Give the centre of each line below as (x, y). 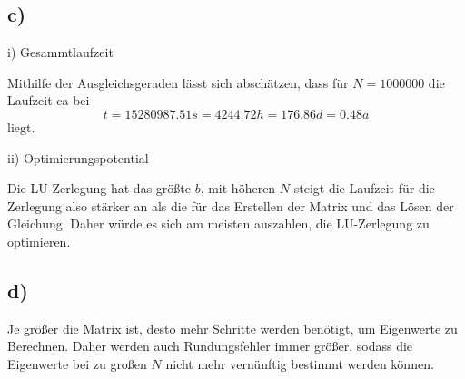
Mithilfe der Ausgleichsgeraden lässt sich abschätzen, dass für (178, 82)
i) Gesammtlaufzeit (60, 52)
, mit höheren (238, 188)
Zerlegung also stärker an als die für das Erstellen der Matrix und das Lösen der (231, 205)
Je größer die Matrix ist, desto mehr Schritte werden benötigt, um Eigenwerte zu (232, 328)
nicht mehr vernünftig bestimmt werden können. (300, 363)
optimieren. (39, 241)
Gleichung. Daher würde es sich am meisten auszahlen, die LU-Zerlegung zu (218, 224)
